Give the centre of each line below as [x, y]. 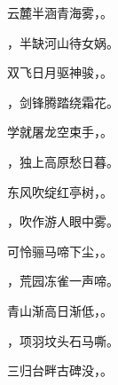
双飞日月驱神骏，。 [60, 72]
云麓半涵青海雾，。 [60, 12]
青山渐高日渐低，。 [60, 310]
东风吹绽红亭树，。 [60, 191]
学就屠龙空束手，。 [60, 132]
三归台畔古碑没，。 [60, 370]
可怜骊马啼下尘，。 [60, 251]
